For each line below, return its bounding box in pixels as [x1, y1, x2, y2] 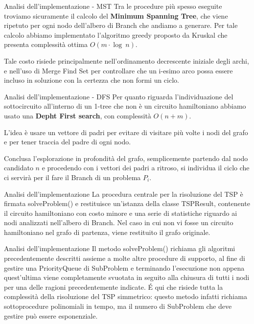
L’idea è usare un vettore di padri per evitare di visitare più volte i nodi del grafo [4, 127, 248, 137]
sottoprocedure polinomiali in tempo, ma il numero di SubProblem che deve [4, 301, 232, 311]
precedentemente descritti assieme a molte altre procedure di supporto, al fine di [4, 253, 245, 263]
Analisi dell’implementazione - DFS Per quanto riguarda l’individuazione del [4, 91, 233, 101]
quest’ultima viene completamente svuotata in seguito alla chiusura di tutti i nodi [4, 272, 250, 282]
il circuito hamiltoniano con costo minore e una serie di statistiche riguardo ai [4, 208, 237, 218]
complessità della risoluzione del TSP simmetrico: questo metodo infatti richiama [4, 291, 247, 301]
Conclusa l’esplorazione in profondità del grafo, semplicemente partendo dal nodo [4, 153, 248, 163]
